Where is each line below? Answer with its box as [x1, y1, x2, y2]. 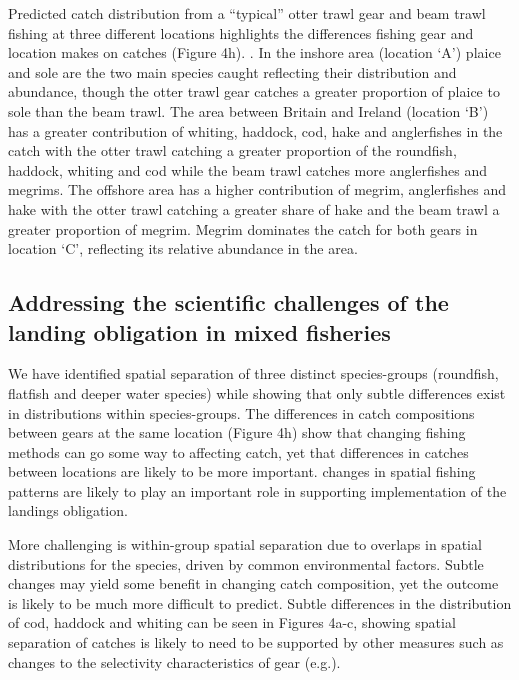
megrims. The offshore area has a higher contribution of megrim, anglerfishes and [8, 179, 507, 200]
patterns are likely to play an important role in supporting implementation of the [8, 480, 507, 501]
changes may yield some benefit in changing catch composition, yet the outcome [8, 573, 499, 594]
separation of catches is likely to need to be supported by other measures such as [8, 632, 504, 653]
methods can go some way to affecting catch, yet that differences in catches [8, 441, 469, 462]
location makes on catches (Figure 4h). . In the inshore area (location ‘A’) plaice [8, 42, 501, 63]
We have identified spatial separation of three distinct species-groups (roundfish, [8, 363, 499, 384]
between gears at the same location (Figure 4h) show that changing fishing [8, 422, 466, 443]
